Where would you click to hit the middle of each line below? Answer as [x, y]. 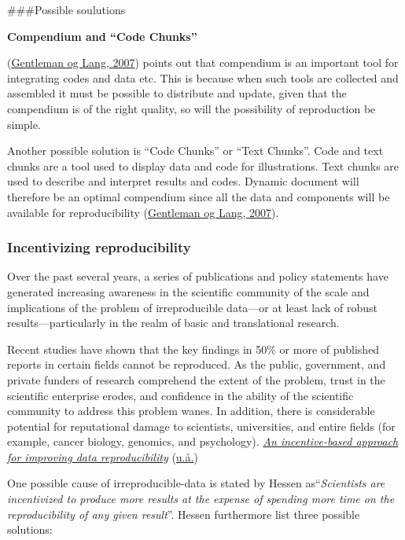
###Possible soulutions [66, 9]
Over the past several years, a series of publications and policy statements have [198, 276]
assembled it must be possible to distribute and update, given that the [177, 93]
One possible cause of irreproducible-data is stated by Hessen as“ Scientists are [196, 483]
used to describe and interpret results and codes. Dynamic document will [183, 181]
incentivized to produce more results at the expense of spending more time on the [201, 499]
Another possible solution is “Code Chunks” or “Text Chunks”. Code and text [195, 151]
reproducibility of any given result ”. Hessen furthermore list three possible [184, 514]
